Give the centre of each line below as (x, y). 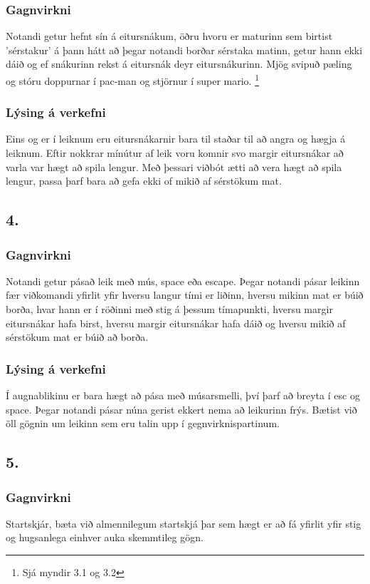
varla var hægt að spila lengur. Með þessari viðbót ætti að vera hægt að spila (174, 167)
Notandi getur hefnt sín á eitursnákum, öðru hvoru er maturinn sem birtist (169, 36)
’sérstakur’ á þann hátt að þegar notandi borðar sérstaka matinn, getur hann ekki (184, 50)
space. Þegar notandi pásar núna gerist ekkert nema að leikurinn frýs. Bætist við (181, 409)
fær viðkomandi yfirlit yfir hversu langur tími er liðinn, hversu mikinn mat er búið (185, 295)
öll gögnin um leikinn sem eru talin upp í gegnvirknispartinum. (143, 423)
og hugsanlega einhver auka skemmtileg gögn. (105, 537)
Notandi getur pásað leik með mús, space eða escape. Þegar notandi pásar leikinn (183, 281)
